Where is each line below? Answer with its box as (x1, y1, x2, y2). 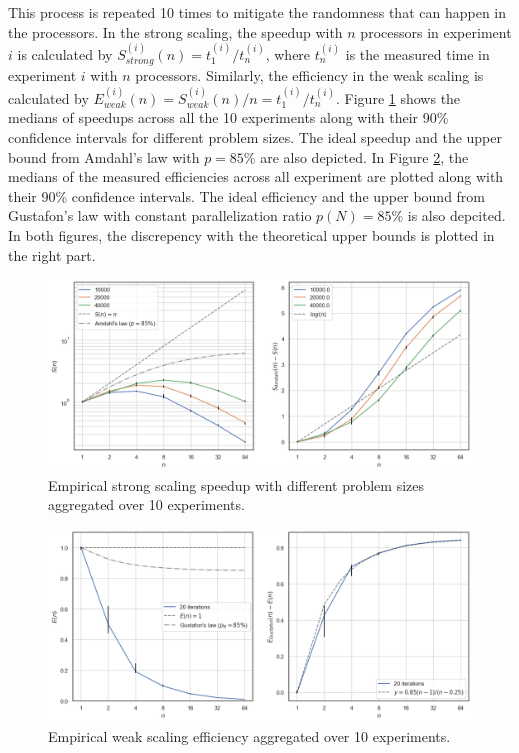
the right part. (8, 244, 96, 265)
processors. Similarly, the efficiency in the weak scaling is (135, 65, 484, 86)
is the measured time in (345, 44, 490, 64)
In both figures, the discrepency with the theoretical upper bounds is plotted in (8, 224, 495, 245)
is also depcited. (407, 205, 506, 226)
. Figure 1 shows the (336, 87, 461, 108)
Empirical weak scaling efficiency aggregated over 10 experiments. (48, 725, 451, 746)
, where (265, 44, 311, 64)
